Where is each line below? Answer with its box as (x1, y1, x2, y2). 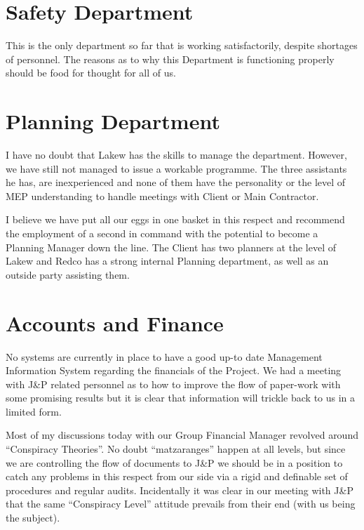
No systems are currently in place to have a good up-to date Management (6, 349, 323, 364)
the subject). (6, 510, 60, 525)
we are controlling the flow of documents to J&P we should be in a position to (6, 455, 343, 470)
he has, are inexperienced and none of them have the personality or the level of (6, 175, 346, 190)
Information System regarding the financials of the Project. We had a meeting (6, 363, 342, 378)
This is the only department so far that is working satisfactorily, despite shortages (6, 38, 358, 53)
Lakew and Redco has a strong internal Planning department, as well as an (6, 253, 329, 268)
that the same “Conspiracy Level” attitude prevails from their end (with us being (6, 496, 356, 511)
